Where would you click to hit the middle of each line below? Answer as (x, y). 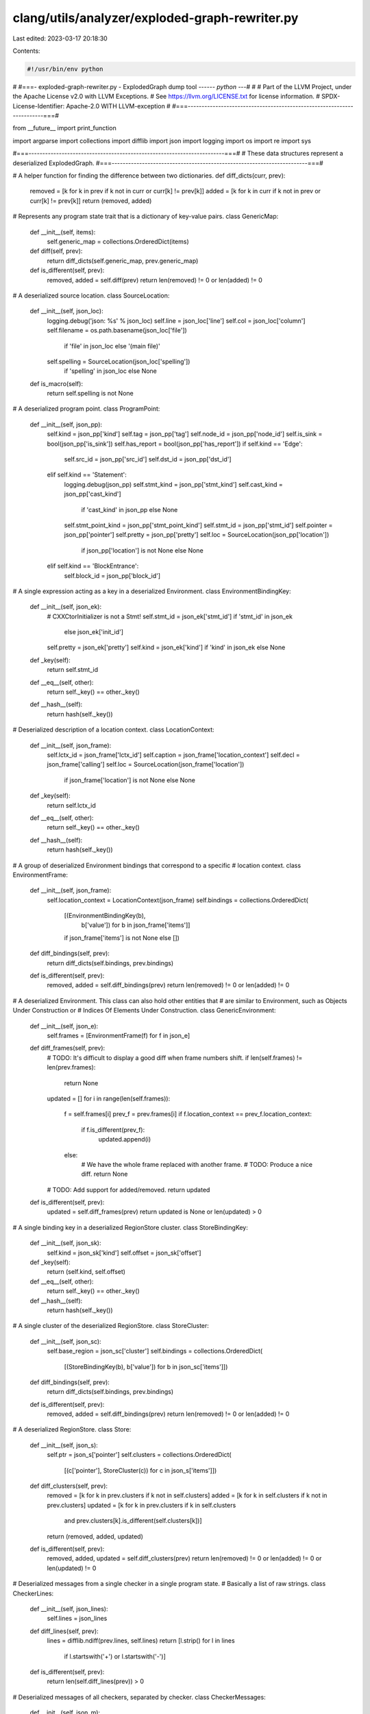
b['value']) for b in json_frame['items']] (136, 925)
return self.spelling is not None (90, 394)
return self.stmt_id (73, 670)
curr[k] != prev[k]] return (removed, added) (91, 201)
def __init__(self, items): (63, 232)
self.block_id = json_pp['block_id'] (112, 575)
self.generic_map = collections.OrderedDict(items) (118, 241)
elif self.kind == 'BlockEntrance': (93, 566)
